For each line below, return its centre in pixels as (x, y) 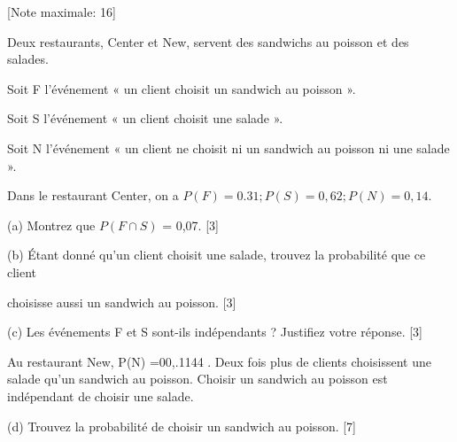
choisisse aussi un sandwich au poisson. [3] (122, 302)
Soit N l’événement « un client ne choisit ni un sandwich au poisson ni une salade (228, 147)
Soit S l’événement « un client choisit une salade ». (145, 118)
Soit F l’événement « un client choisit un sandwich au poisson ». (182, 88)
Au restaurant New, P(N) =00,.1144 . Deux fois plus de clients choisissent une (219, 361)
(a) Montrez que (51, 225)
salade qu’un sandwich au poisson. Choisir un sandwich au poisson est (198, 379)
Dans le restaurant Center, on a (93, 195)
